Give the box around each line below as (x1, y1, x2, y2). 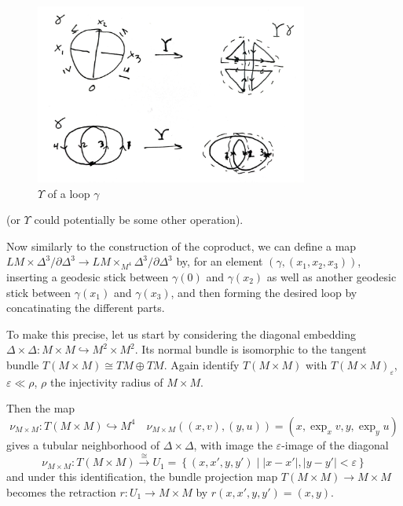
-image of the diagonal (281, 436, 389, 453)
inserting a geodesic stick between (6, 269, 169, 285)
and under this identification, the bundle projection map (6, 468, 278, 485)
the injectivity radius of (50, 373, 163, 390)
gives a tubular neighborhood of (6, 436, 160, 453)
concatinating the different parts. (6, 299, 165, 316)
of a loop (47, 185, 90, 201)
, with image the (193, 436, 273, 453)
